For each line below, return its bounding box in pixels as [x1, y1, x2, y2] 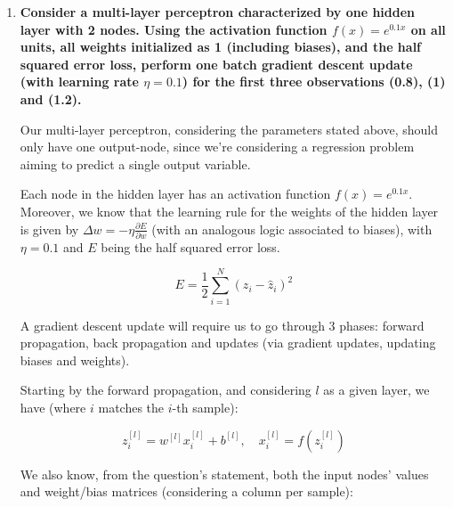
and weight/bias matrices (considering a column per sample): [20, 482, 353, 501]
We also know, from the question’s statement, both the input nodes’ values [20, 464, 429, 483]
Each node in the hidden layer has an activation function [20, 184, 331, 203]
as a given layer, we [323, 380, 430, 399]
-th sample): [172, 397, 239, 416]
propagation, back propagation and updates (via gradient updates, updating [20, 333, 436, 352]
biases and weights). [20, 350, 130, 369]
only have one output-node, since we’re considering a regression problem [20, 137, 415, 156]
